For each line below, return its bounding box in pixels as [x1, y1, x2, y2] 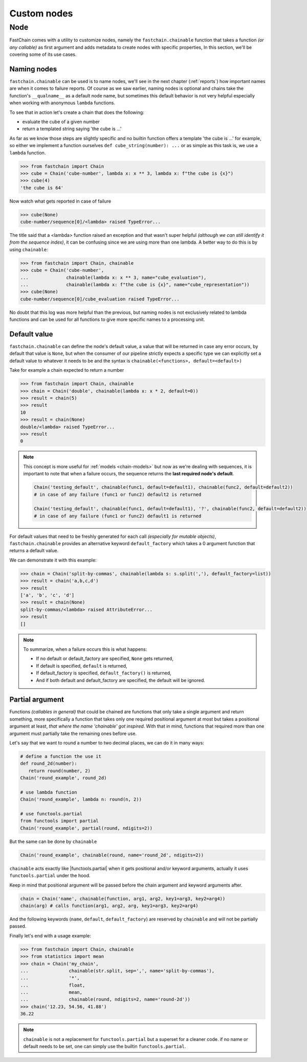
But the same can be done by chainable [9, 838, 97, 845]
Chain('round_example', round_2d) [20, 775, 107, 781]
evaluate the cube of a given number [22, 118, 100, 125]
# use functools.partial [20, 811, 83, 817]
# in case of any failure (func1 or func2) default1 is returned [34, 513, 202, 519]
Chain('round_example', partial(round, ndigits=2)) [20, 825, 153, 831]
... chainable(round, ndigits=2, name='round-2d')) [20, 996, 190, 1003]
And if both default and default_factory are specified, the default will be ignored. [36, 677, 206, 683]
